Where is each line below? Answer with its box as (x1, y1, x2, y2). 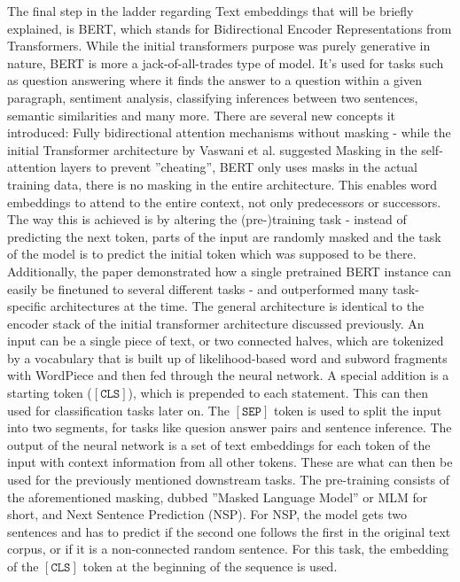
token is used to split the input (273, 400, 442, 419)
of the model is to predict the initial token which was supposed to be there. (7, 244, 417, 263)
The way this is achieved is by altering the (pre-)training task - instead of (7, 210, 407, 229)
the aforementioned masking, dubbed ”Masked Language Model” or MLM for (7, 487, 428, 506)
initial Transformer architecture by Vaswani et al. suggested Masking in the (7, 140, 417, 159)
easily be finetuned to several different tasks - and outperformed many (7, 279, 389, 298)
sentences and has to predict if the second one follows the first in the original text (7, 522, 451, 540)
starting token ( (7, 384, 92, 402)
